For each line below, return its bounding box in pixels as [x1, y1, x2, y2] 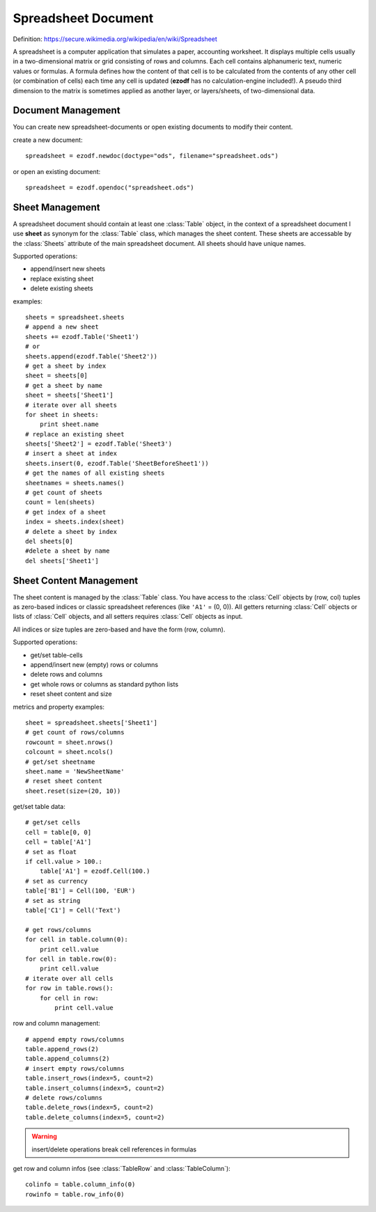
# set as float [25, 848, 77, 856]
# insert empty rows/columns [25, 1064, 125, 1072]
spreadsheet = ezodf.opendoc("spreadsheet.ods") [25, 183, 194, 191]
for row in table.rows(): [25, 984, 114, 992]
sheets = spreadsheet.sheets [25, 313, 125, 321]
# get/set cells [25, 819, 81, 826]
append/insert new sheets [30, 265, 106, 273]
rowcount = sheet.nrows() [25, 738, 114, 746]
